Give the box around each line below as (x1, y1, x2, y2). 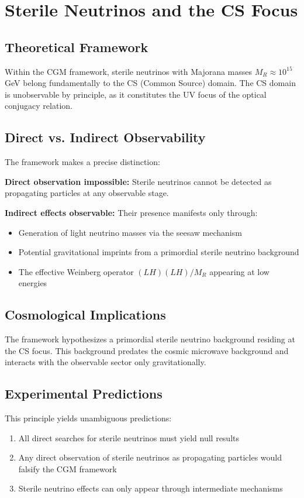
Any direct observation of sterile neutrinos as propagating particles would (18, 451, 282, 463)
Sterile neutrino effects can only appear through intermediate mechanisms (18, 482, 283, 494)
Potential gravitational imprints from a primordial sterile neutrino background (18, 246, 299, 258)
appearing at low (209, 265, 270, 277)
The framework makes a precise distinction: (5, 156, 160, 168)
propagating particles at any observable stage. (5, 187, 169, 199)
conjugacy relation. (5, 99, 72, 112)
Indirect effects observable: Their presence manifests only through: (5, 206, 258, 218)
